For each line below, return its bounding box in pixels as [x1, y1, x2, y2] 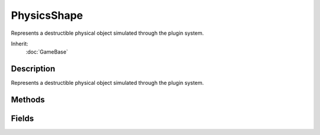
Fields [11, 114, 34, 124]
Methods [11, 95, 45, 105]
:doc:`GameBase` [25, 48, 68, 55]
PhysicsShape [11, 9, 83, 22]
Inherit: [11, 40, 28, 47]
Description [11, 64, 56, 74]
